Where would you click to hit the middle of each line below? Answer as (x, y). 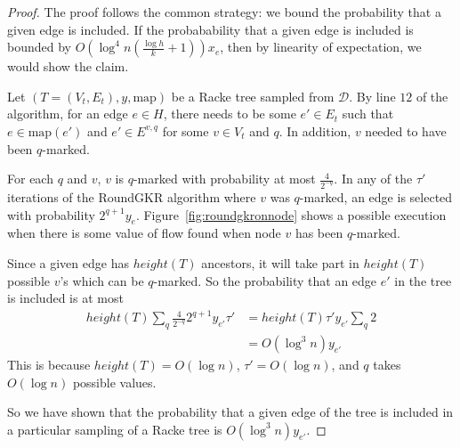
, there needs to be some (230, 114)
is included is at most (65, 298)
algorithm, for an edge (68, 114)
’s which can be (102, 280)
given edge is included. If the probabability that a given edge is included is (210, 29)
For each (30, 179)
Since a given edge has (68, 263)
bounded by (39, 47)
